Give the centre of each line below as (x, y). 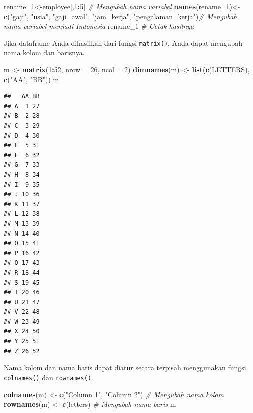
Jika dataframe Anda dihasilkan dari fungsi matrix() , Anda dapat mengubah (123, 43)
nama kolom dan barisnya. (44, 53)
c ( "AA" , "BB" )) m (32, 79)
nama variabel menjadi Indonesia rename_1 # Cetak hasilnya (99, 26)
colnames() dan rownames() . (49, 377)
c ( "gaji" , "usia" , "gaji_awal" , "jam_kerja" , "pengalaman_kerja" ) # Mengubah (121, 16)
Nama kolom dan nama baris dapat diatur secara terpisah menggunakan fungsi (125, 368)
